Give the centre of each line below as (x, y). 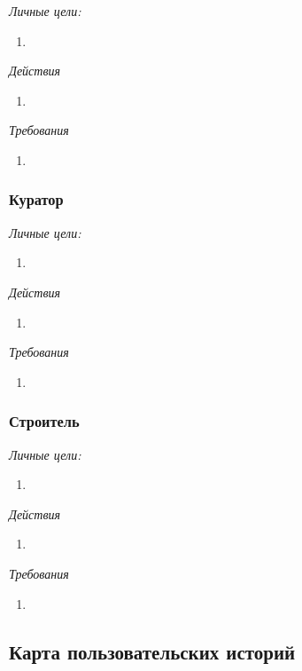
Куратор (36, 199)
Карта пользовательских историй (152, 651)
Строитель (44, 421)
